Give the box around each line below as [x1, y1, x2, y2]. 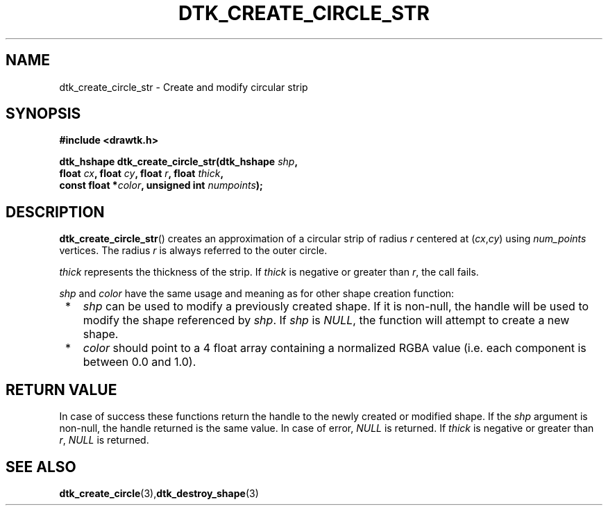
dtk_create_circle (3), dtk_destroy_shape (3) [59, 487, 259, 499]
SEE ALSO [6, 458, 76, 476]
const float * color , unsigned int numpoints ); [59, 179, 263, 192]
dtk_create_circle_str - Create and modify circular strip [59, 81, 308, 93]
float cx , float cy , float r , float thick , [59, 167, 224, 180]
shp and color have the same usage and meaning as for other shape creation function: [59, 287, 455, 300]
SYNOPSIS [6, 105, 81, 123]
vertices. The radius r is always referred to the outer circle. [59, 244, 328, 257]
